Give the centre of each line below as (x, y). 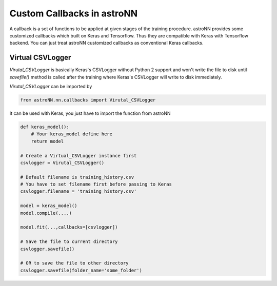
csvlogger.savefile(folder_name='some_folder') (81, 270)
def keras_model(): (45, 127)
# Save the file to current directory (69, 242)
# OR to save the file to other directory (74, 263)
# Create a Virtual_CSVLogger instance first (78, 156)
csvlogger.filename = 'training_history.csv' (78, 191)
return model (47, 141)
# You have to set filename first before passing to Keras (96, 184)
